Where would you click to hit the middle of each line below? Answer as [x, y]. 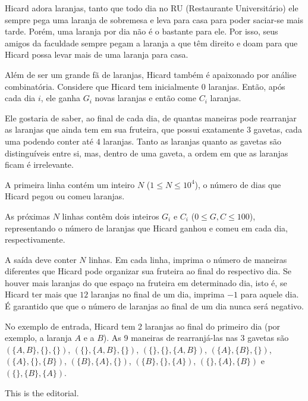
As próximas [28, 216]
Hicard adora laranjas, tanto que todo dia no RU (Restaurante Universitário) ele [152, 8]
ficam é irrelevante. [39, 165]
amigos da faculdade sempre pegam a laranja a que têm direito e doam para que [151, 43]
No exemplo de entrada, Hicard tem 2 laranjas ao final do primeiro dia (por [143, 326]
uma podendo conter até [49, 141]
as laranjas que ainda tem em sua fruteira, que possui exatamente [125, 129]
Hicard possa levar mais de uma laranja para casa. [97, 54]
